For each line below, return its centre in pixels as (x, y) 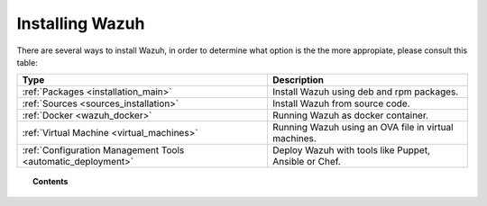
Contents (51, 182)
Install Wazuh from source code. (341, 103)
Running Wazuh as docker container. (350, 115)
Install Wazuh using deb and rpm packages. (365, 92)
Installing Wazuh (81, 23)
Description (298, 80)
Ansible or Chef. (307, 162)
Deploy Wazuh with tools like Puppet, (351, 150)
